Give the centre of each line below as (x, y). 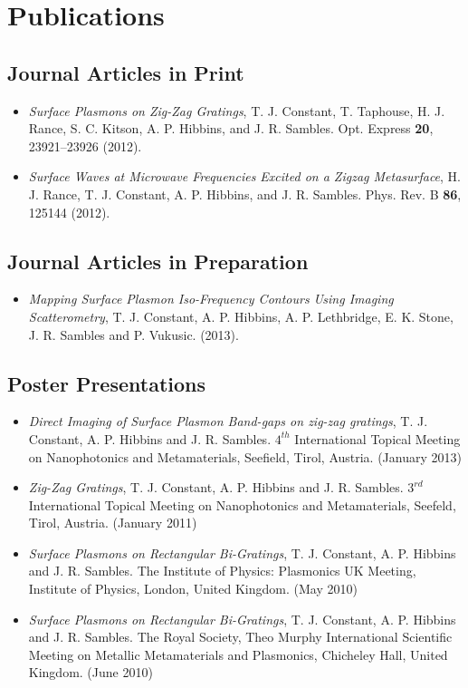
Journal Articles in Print (126, 72)
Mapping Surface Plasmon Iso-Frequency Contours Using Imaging (211, 299)
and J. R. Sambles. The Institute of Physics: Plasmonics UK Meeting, (222, 571)
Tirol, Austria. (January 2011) (113, 523)
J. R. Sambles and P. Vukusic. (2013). (134, 334)
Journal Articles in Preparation (158, 261)
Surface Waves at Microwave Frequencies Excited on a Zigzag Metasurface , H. (245, 176)
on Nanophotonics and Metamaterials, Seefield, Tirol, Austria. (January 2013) (245, 456)
